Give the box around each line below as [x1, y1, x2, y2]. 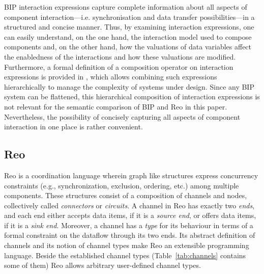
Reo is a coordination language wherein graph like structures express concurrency [4, 170, 258, 180]
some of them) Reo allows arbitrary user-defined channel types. [4, 260, 201, 270]
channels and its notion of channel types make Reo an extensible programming [4, 240, 249, 251]
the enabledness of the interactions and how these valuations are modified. [4, 51, 236, 62]
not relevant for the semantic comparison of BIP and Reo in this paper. [4, 101, 227, 112]
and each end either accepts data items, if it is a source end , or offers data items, [4, 210, 256, 221]
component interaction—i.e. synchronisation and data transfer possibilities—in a [4, 11, 255, 22]
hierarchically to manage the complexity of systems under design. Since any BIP [4, 81, 254, 92]
